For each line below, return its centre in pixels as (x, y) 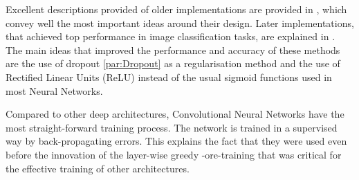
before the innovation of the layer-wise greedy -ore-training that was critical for (174, 154)
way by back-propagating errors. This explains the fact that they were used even (176, 141)
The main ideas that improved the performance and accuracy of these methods (173, 49)
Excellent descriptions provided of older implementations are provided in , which (176, 9)
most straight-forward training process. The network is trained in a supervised (172, 127)
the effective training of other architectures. (98, 168)
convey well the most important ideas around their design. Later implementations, (180, 22)
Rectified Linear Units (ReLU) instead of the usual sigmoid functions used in (169, 76)
